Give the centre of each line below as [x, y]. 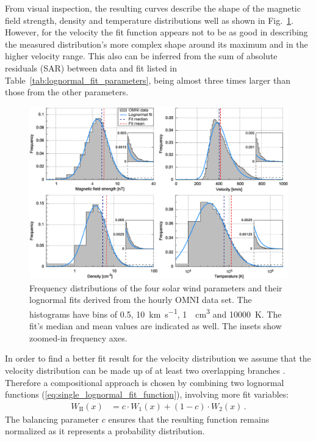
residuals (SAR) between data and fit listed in [91, 67]
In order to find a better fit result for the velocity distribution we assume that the [158, 358]
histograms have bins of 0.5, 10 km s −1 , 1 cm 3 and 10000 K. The [156, 313]
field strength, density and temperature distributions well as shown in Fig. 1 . [149, 20]
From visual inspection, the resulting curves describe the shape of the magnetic [153, 8]
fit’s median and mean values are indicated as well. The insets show [156, 326]
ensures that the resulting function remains [189, 419]
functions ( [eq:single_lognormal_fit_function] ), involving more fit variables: [147, 394]
